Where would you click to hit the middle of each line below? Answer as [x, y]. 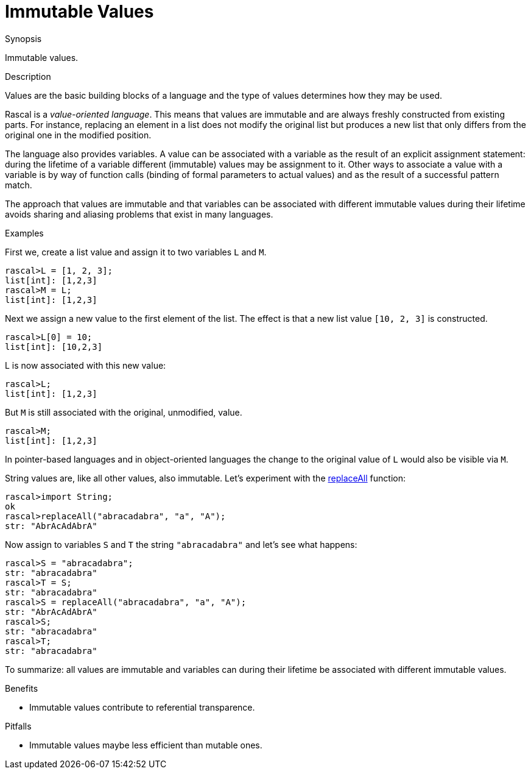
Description [28, 76]
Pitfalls [18, 726]
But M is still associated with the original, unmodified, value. [124, 412]
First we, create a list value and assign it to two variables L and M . [136, 252]
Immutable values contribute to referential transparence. [142, 707]
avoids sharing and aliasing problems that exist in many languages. [139, 214]
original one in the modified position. [78, 135]
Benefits [22, 688]
